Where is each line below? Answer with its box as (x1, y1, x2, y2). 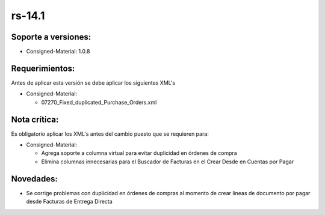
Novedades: (11, 174, 58, 184)
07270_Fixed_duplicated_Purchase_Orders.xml (41, 98, 157, 106)
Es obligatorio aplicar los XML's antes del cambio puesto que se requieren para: (11, 130, 209, 138)
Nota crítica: (11, 114, 59, 124)
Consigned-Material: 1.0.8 (26, 48, 90, 55)
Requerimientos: (11, 63, 75, 73)
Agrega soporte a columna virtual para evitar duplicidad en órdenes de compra (41, 150, 237, 157)
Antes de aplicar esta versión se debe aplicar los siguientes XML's (11, 79, 176, 86)
